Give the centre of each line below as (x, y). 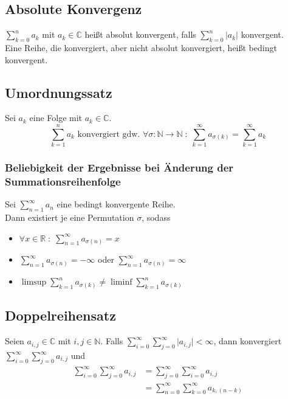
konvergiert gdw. (109, 134)
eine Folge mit (56, 118)
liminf (122, 283)
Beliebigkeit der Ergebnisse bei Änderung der (119, 168)
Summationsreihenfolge (63, 181)
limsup (34, 283)
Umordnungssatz (59, 92)
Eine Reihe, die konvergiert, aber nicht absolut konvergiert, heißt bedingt (141, 47)
